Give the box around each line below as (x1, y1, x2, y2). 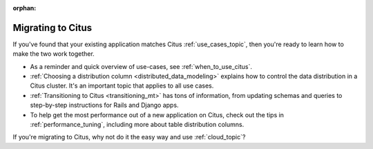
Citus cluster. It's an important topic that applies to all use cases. (30, 81, 214, 90)
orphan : (12, 4, 37, 12)
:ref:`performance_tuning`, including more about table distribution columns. (30, 121, 245, 129)
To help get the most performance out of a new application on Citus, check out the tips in (30, 110, 285, 119)
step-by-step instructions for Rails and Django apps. (30, 101, 179, 110)
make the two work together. (12, 50, 95, 58)
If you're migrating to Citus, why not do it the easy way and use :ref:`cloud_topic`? (12, 133, 246, 141)
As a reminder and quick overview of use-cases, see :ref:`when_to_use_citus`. (30, 62, 252, 70)
